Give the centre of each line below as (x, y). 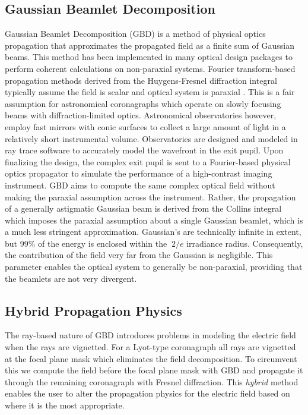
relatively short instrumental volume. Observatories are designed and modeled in (151, 138)
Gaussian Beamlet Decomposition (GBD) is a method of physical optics (135, 34)
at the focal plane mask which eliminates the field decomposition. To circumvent (151, 358)
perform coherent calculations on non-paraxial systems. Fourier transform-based (150, 68)
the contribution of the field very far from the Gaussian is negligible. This (139, 255)
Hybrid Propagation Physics (93, 310)
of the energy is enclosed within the (103, 243)
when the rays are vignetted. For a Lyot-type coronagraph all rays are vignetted (150, 347)
